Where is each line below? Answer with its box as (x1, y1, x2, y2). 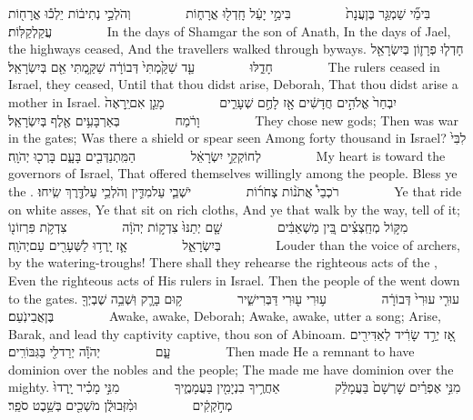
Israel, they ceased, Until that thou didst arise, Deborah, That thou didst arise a (8, 75, 458, 94)
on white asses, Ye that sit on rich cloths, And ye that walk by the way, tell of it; (8, 199, 460, 218)
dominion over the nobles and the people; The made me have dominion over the (8, 359, 454, 378)
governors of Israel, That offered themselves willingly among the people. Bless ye (8, 164, 458, 183)
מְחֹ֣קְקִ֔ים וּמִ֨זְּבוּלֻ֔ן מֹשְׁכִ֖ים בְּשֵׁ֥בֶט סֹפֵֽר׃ (8, 395, 233, 415)
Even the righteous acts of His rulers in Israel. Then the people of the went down (8, 270, 460, 289)
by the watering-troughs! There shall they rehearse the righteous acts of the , (8, 253, 438, 272)
